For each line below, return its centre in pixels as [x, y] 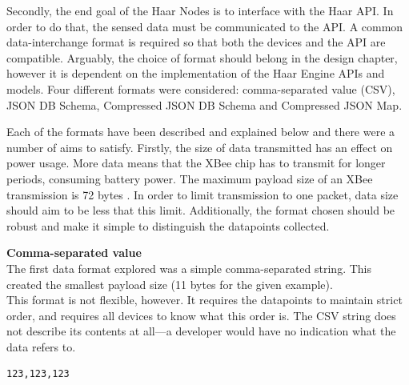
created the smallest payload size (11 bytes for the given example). [170, 284]
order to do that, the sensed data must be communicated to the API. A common [205, 26]
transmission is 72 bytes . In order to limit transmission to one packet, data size [202, 194]
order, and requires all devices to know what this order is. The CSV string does [201, 315]
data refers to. [41, 346]
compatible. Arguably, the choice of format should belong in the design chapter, [202, 57]
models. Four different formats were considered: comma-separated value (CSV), [201, 88]
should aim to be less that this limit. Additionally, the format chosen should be [201, 210]
